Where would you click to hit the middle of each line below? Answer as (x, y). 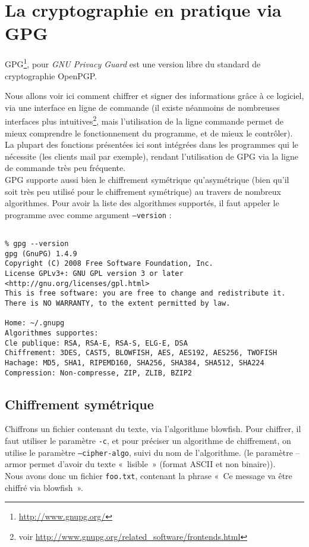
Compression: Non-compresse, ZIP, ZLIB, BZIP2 (98, 373)
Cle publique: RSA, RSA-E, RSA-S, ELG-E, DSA (96, 343)
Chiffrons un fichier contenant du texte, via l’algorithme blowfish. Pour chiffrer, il (153, 429)
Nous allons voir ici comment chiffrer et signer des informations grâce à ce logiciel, (154, 96)
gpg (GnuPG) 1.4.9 (41, 254)
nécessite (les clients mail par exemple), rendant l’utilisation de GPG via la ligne (152, 156)
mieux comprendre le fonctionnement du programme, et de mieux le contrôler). (149, 133)
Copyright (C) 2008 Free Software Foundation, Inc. (109, 264)
